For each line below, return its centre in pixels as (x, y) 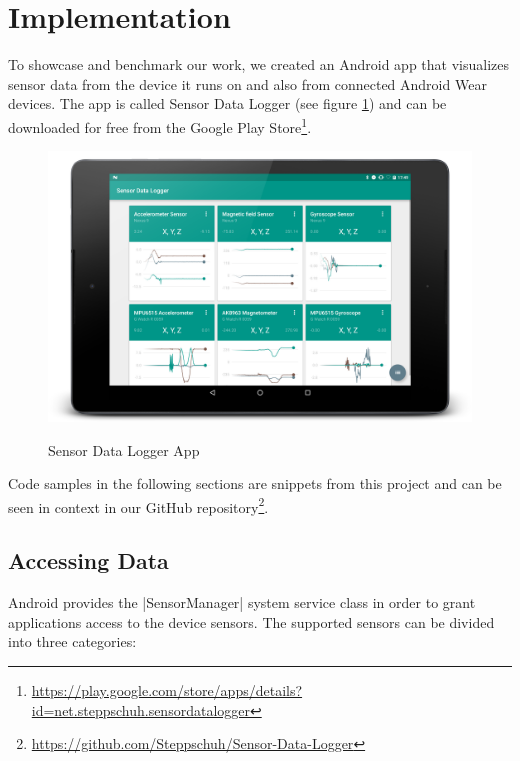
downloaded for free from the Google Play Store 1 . (160, 125)
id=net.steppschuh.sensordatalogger (140, 709)
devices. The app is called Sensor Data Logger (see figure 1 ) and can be (227, 103)
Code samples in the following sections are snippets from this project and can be (255, 483)
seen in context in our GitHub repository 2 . (138, 505)
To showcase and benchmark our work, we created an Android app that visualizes (258, 64)
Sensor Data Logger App (124, 449)
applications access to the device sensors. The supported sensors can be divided (251, 621)
